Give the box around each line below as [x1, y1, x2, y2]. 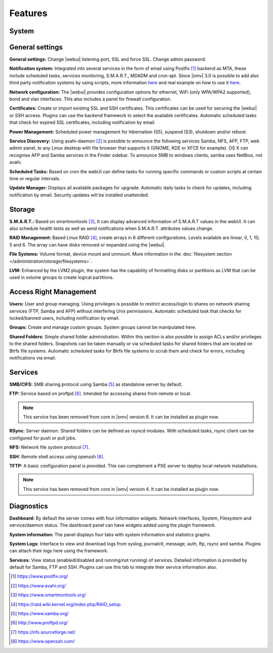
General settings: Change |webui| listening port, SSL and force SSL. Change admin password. [9, 56, 206, 63]
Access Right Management [9, 288, 97, 296]
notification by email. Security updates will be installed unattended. [9, 192, 149, 198]
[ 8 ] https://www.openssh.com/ [11, 638, 75, 644]
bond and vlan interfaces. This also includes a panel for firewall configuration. [9, 96, 172, 102]
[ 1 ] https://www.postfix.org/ [11, 573, 68, 579]
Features [9, 8, 48, 19]
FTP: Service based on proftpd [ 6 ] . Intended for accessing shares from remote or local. [9, 390, 192, 396]
